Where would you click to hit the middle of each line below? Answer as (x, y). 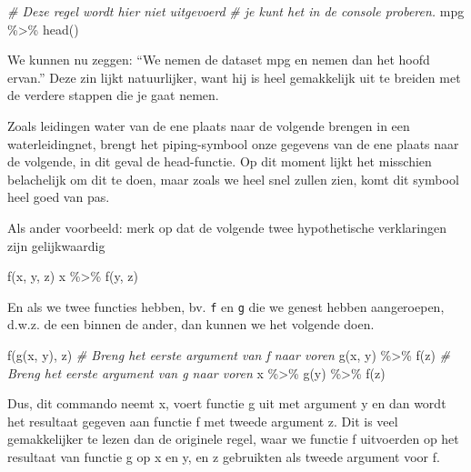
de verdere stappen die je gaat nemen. (113, 95)
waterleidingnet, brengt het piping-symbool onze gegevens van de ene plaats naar (233, 143)
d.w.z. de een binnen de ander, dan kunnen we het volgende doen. (191, 324)
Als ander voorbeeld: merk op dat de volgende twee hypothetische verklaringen (227, 227)
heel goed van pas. (59, 197)
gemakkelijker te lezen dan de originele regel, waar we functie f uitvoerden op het (233, 439)
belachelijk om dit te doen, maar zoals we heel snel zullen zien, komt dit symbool (233, 179)
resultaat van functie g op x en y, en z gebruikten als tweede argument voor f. (224, 456)
